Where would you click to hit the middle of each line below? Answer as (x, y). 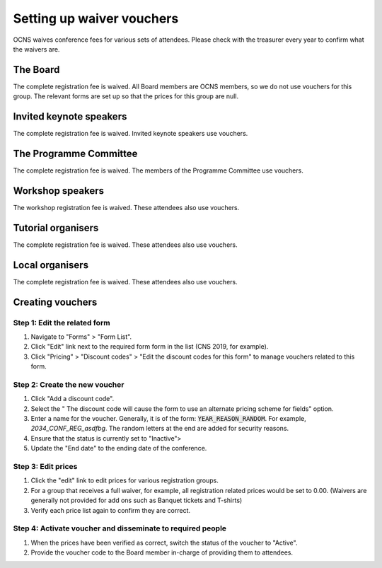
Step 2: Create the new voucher (69, 384)
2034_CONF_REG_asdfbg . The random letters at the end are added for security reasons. (160, 429)
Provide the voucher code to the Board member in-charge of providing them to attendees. (162, 552)
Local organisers (51, 265)
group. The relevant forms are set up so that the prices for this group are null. (126, 96)
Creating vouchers (55, 302)
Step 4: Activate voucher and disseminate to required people (120, 528)
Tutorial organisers (56, 227)
